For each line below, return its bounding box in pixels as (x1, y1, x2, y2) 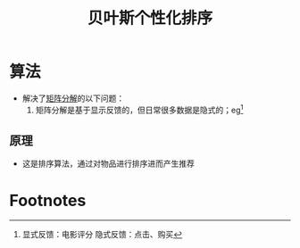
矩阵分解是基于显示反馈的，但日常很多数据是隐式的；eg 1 (35, 103, 244, 115)
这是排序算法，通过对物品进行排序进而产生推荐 (21, 158, 195, 169)
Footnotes (9, 190, 87, 211)
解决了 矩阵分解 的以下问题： (21, 93, 125, 103)
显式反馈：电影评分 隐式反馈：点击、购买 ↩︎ (21, 229, 183, 240)
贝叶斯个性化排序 (87, 8, 212, 29)
